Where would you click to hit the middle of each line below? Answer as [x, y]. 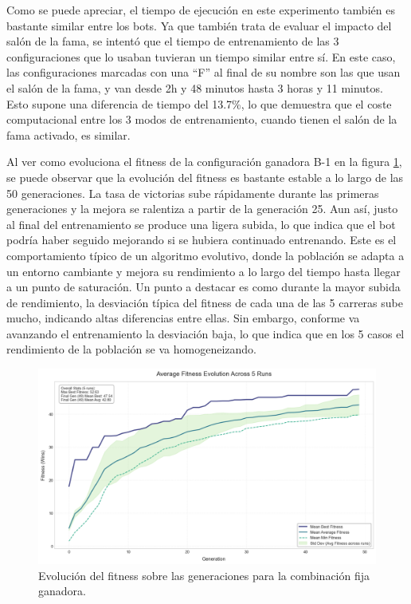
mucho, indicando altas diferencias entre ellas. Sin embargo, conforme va [183, 318]
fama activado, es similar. [68, 134]
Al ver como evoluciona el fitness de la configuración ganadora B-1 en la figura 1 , [204, 162]
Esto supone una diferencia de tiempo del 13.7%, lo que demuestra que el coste [199, 103]
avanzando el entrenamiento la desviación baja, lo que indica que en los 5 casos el [205, 333]
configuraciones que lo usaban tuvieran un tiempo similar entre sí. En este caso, [201, 56]
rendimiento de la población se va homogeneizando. [131, 349]
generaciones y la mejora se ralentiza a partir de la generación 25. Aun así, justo [202, 209]
